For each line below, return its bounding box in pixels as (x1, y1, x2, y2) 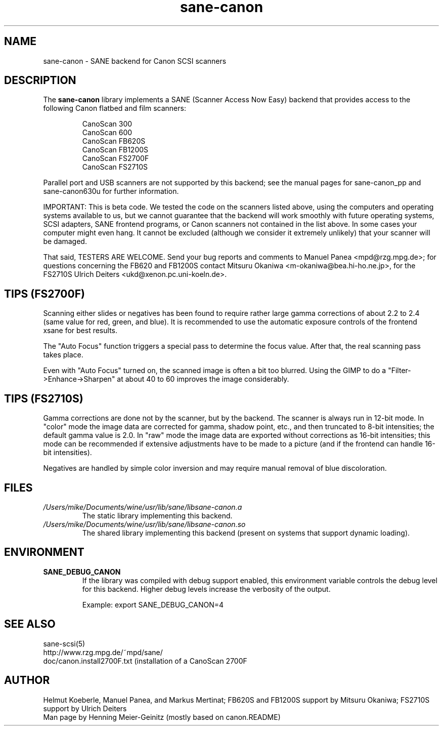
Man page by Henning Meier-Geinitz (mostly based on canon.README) (43, 712, 281, 721)
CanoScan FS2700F (82, 154, 149, 163)
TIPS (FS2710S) (4, 392, 83, 405)
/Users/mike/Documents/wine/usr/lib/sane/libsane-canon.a (43, 502, 242, 511)
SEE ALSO (4, 618, 56, 631)
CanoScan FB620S (82, 137, 146, 146)
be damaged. (43, 237, 87, 246)
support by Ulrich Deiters (43, 704, 127, 713)
